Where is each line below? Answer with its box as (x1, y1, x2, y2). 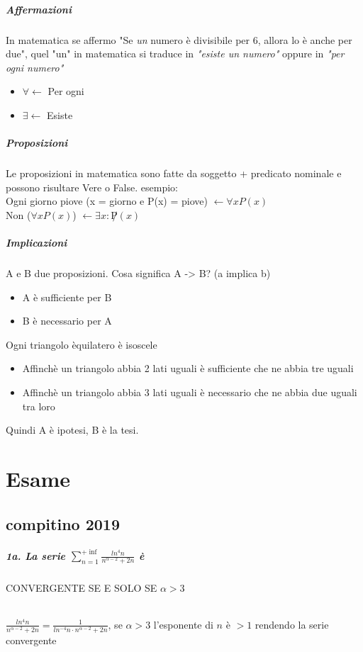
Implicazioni (6, 235, 67, 250)
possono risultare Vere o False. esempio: (6, 179, 178, 194)
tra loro (22, 398, 55, 413)
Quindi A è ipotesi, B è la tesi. (6, 422, 139, 437)
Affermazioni (6, 1, 72, 16)
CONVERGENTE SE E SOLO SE (6, 580, 157, 595)
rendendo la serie (255, 617, 329, 631)
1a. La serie (6, 548, 66, 563)
